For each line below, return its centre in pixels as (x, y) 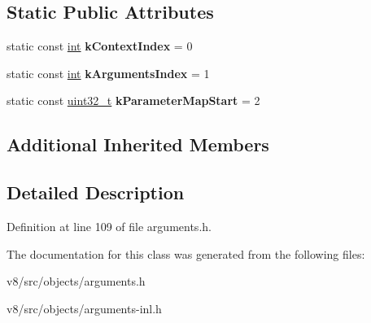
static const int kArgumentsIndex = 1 (108, 73)
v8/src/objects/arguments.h (76, 281)
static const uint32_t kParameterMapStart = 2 (133, 100)
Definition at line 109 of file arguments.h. (109, 226)
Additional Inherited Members (138, 144)
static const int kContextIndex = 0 (100, 46)
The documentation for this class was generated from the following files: (186, 253)
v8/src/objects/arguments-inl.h (84, 308)
